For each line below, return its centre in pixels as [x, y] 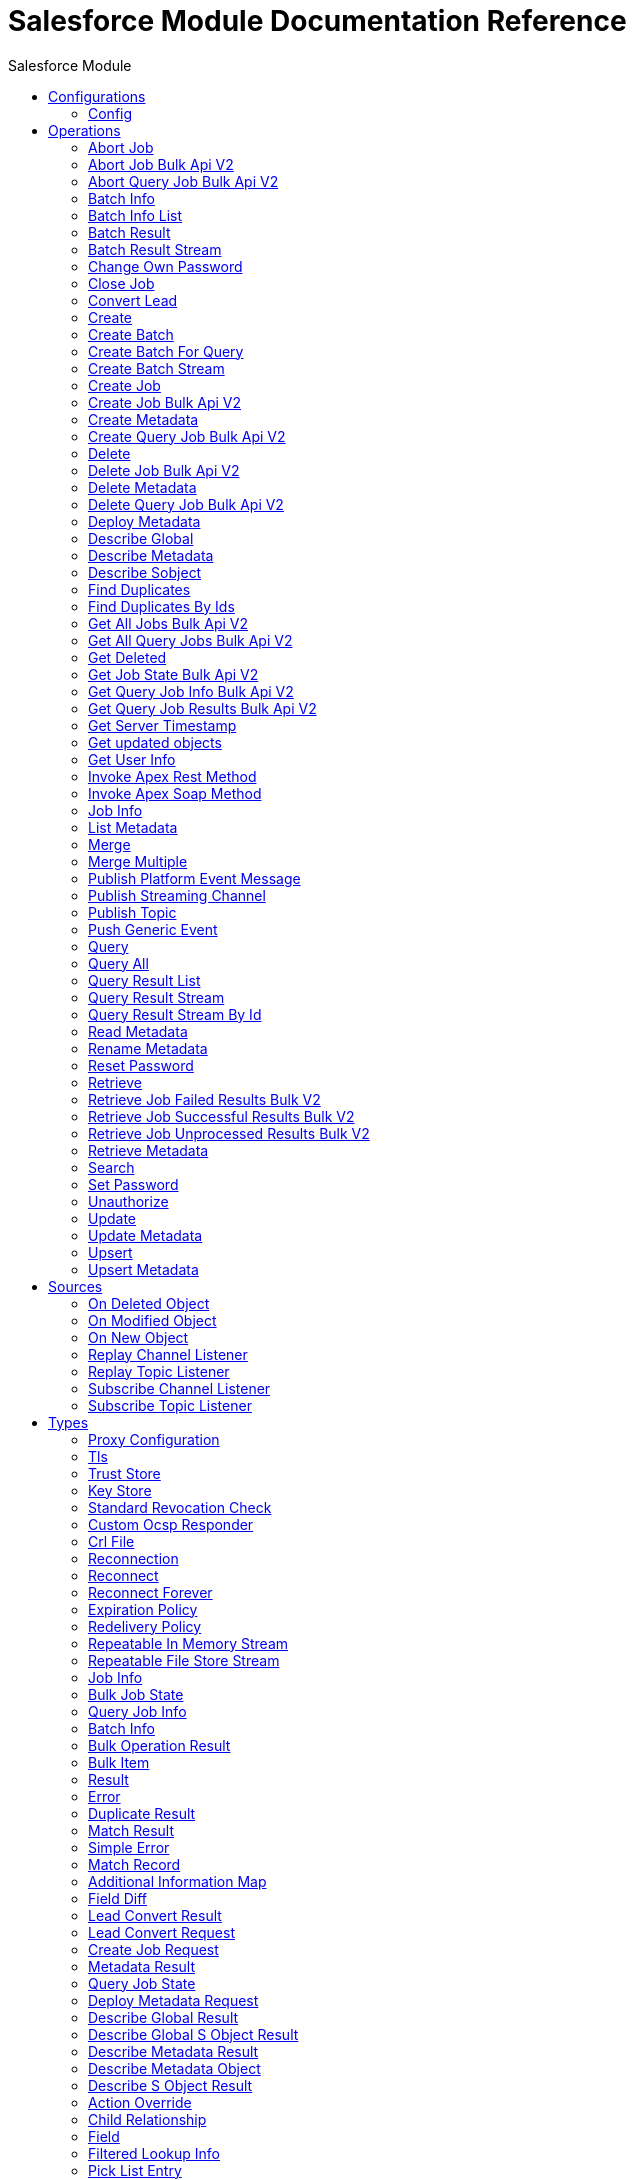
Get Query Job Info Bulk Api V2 [191, 691]
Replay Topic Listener [159, 1371]
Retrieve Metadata [148, 1150]
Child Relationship [147, 2119]
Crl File [111, 1541]
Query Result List [144, 980]
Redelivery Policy [145, 1626]
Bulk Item [119, 1762]
